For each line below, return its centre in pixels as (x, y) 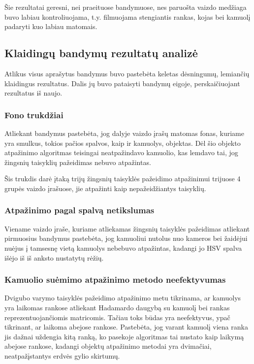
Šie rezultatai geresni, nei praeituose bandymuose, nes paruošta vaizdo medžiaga (126, 7)
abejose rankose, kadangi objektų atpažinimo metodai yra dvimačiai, (108, 346)
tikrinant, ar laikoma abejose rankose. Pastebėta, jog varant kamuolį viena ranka (126, 327)
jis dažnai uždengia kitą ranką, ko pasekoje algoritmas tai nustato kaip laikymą (124, 336)
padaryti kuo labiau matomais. (51, 26)
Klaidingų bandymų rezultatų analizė (101, 53)
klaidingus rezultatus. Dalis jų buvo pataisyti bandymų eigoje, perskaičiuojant (122, 83)
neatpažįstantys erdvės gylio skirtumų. (62, 355)
